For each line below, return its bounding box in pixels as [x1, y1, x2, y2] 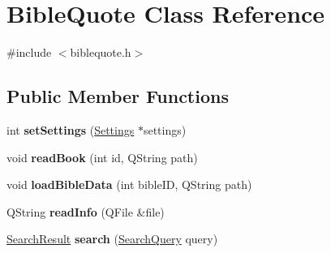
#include [6, 44, 52, 61]
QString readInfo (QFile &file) [6, 203, 165, 220]
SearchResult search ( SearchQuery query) [6, 230, 218, 247]
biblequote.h [70, 44, 131, 61]
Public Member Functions [6, 84, 229, 109]
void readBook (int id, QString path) [6, 148, 198, 165]
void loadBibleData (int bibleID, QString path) [6, 176, 252, 193]
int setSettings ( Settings [6, 121, 135, 138]
